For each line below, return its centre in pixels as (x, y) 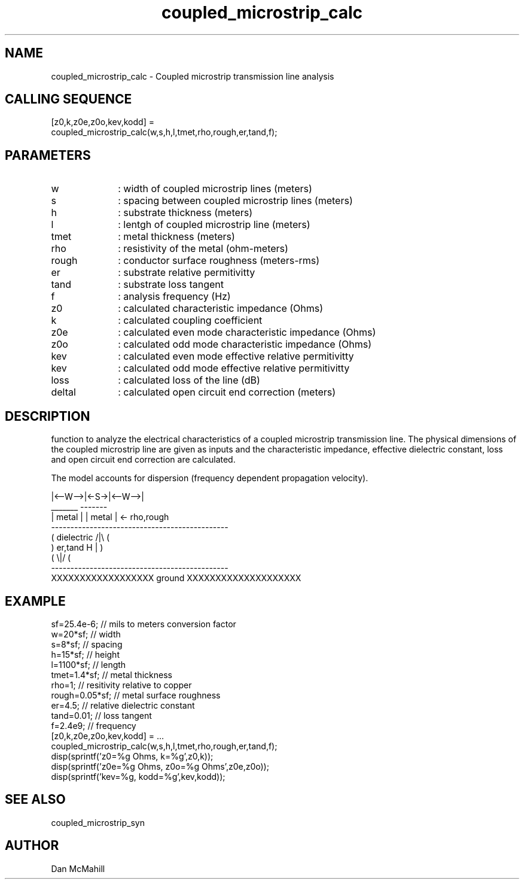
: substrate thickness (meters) (185, 213)
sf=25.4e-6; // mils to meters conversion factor (144, 624)
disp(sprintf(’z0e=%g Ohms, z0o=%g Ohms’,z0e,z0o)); (160, 766)
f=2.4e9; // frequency (94, 725)
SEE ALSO (35, 800)
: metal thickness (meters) (176, 237)
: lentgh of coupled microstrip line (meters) (214, 225)
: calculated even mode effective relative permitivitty (236, 356)
